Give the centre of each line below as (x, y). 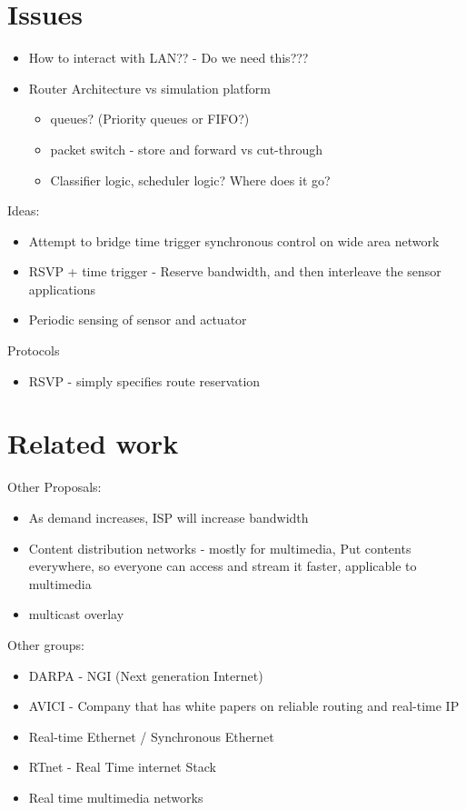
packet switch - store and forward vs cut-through (187, 149)
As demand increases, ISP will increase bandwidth (169, 517)
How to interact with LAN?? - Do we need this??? (169, 58)
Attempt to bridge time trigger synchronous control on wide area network (234, 240)
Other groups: (46, 644)
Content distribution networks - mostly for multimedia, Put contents (220, 548)
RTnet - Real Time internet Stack (122, 767)
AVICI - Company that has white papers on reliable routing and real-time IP (244, 706)
